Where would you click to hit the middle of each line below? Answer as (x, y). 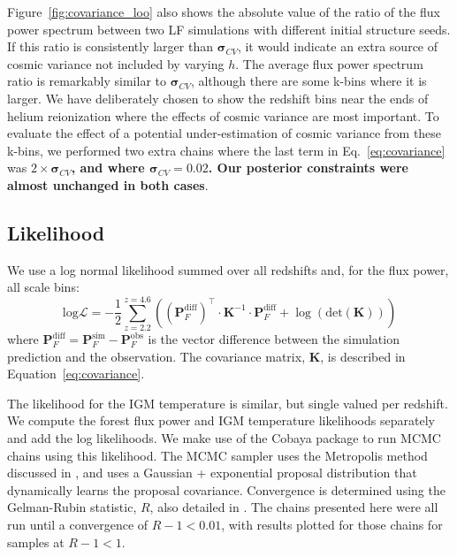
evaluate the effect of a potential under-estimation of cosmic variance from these (225, 133)
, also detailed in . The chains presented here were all (294, 507)
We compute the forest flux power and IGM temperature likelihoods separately (221, 420)
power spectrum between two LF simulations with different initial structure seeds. (229, 29)
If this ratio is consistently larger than (110, 46)
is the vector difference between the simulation (274, 339)
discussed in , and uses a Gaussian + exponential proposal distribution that (212, 473)
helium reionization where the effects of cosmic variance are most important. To (223, 115)
